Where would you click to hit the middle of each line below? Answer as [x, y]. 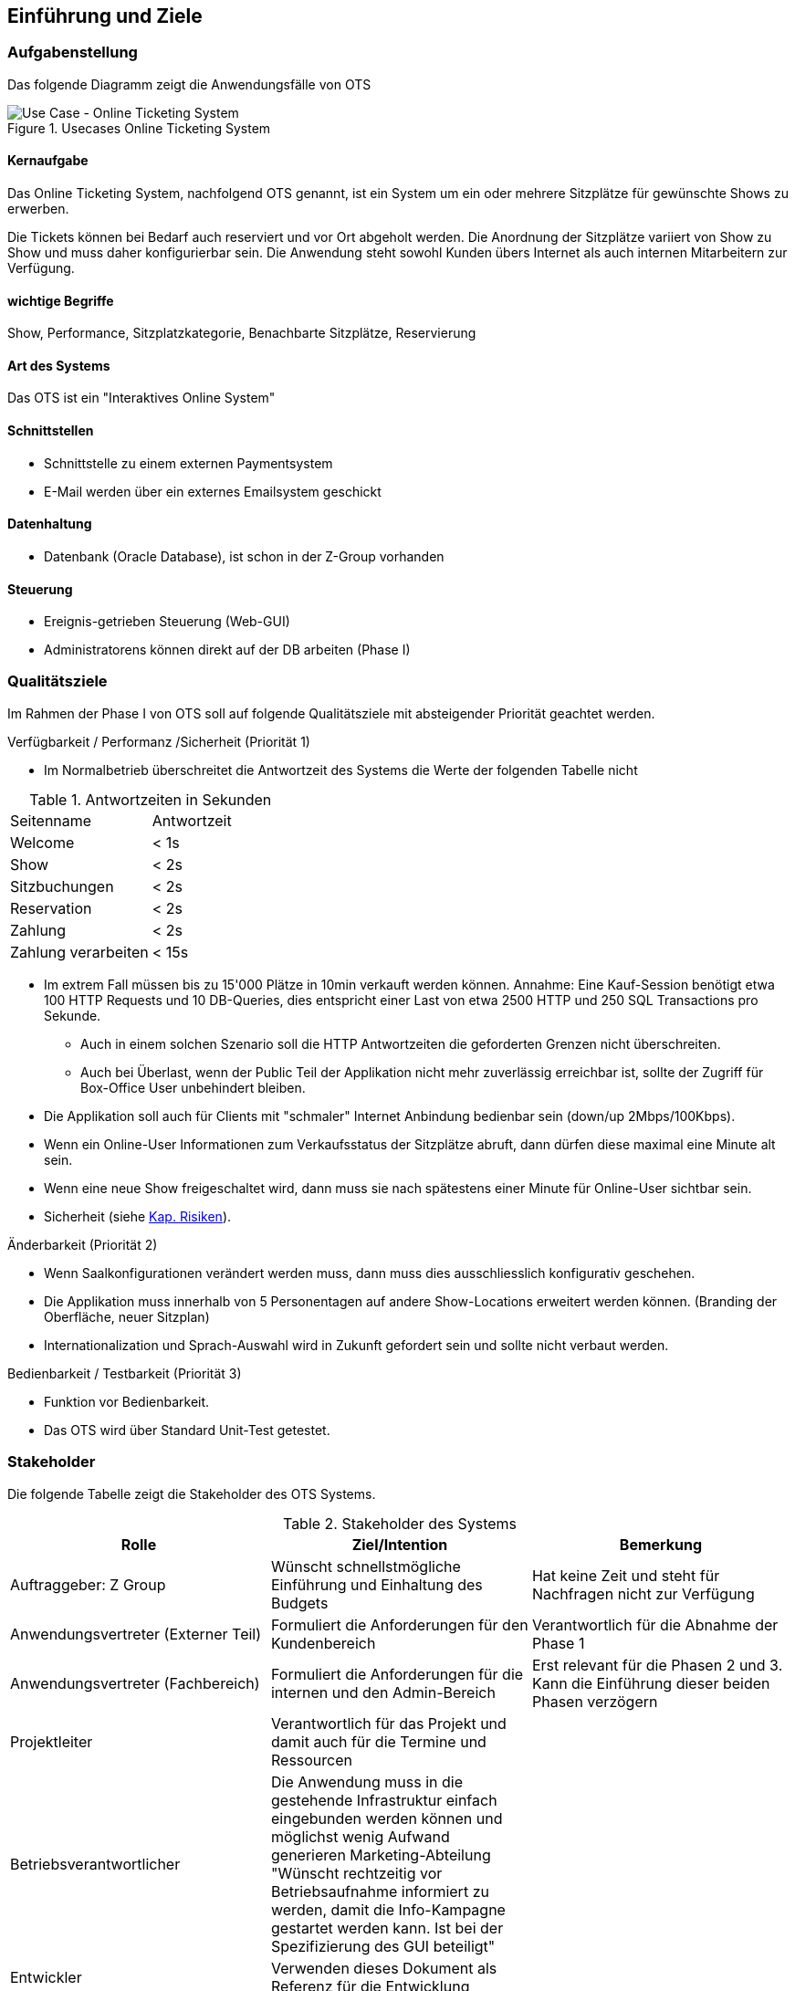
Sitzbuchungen [62, 886]
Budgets [299, 1603]
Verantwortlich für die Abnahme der [655, 1624]
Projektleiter [52, 1741]
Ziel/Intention [400, 1544]
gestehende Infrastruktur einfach [384, 1800]
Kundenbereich [323, 1643]
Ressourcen [311, 1760]
